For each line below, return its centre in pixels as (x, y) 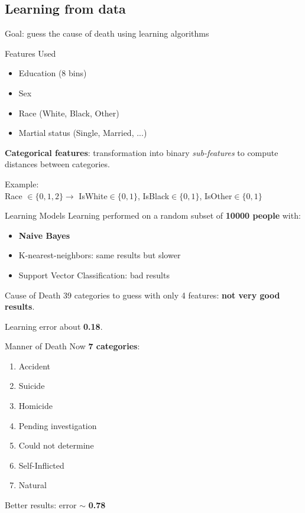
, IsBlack (154, 195)
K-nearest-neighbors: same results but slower (100, 255)
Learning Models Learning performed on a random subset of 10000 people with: (153, 215)
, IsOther (216, 195)
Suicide (32, 386)
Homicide (35, 406)
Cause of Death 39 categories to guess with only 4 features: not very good (142, 295)
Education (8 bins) (53, 73)
